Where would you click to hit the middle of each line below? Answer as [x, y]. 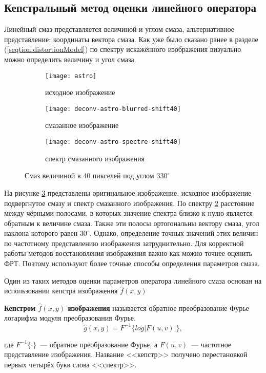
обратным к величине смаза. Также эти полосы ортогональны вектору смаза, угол [132, 223]
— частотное [211, 344]
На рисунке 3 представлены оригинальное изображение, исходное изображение [128, 192]
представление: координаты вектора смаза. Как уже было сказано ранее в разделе [131, 39]
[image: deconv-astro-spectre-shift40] [113, 142]
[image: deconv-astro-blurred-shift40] [113, 109]
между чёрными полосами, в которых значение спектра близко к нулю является [128, 213]
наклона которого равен [41, 233]
